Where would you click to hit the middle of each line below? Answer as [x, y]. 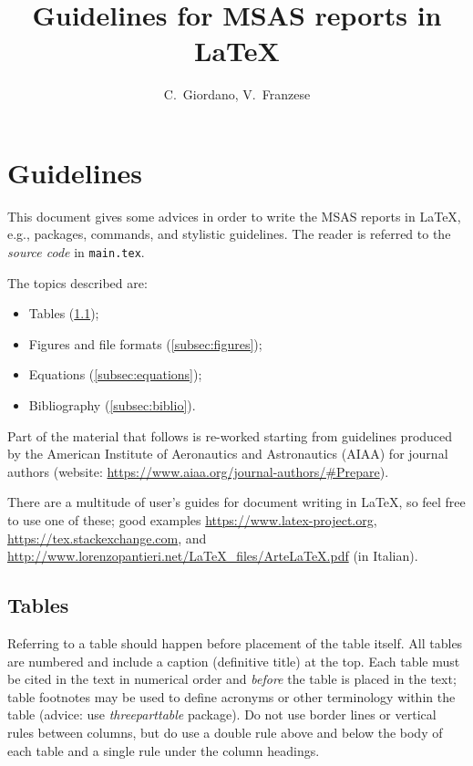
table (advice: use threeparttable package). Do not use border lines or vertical [222, 714]
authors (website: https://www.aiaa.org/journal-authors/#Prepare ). [198, 471]
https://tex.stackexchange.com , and [107, 538]
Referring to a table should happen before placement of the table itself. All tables [235, 643]
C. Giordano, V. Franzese [237, 94]
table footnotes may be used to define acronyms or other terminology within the [231, 696]
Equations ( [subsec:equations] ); [115, 374]
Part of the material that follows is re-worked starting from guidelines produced [230, 435]
